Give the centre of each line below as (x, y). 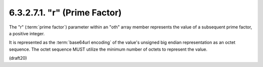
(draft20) (18, 58)
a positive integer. (27, 33)
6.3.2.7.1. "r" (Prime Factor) (65, 13)
